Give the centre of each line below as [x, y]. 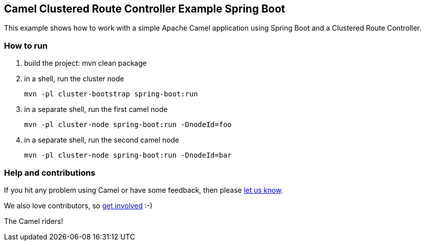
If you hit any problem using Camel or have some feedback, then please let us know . [144, 190]
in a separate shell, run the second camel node [102, 140]
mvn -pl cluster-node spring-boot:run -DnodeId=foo [128, 125]
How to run [26, 45]
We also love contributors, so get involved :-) [78, 205]
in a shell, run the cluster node [74, 79]
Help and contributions [50, 172]
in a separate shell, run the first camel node [96, 109]
